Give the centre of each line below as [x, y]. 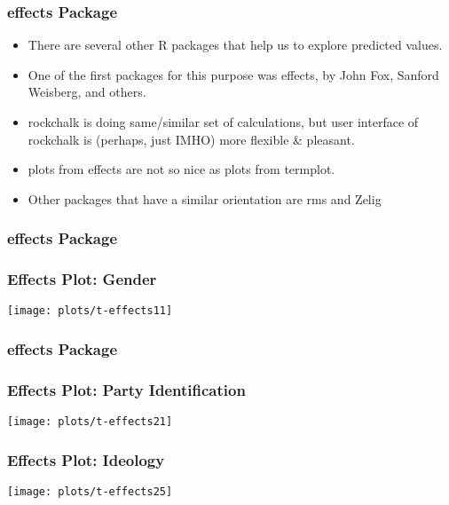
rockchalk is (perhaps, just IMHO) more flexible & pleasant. [191, 139]
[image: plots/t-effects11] [90, 311]
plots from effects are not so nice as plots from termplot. [181, 169]
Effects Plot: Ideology [86, 459]
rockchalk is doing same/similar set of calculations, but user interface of [223, 122]
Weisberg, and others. [87, 92]
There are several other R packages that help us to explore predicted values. [235, 45]
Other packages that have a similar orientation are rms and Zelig [205, 198]
